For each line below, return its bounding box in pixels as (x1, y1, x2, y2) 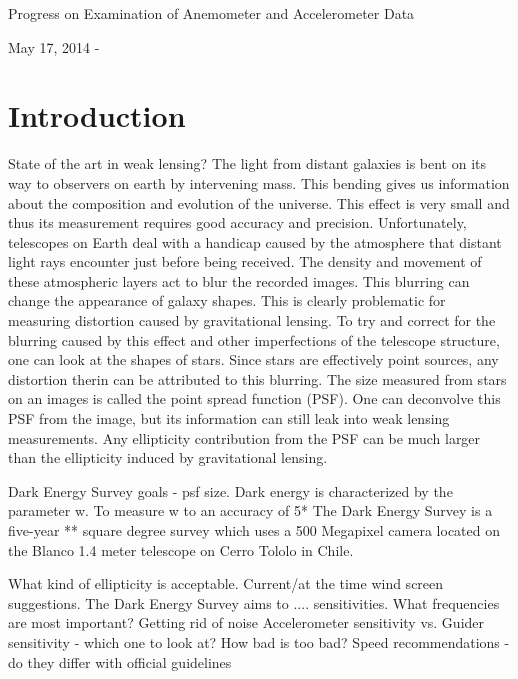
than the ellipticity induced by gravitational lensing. (8, 447, 328, 468)
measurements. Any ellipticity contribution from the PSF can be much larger (8, 427, 481, 448)
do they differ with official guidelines (8, 651, 232, 672)
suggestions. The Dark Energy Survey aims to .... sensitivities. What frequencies (8, 592, 500, 613)
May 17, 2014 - (8, 36, 100, 57)
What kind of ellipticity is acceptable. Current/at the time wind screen (8, 573, 444, 594)
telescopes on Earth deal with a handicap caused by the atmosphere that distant (8, 231, 502, 252)
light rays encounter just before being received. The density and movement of (8, 251, 482, 272)
